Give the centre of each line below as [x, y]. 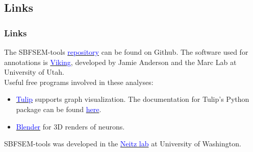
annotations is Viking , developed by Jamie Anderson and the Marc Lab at [120, 62]
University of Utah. [34, 72]
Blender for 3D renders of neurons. [70, 126]
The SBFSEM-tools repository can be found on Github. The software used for [126, 52]
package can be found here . [59, 109]
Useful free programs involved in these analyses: [79, 82]
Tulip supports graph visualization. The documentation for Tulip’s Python [133, 99]
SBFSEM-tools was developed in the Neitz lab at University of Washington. [123, 144]
